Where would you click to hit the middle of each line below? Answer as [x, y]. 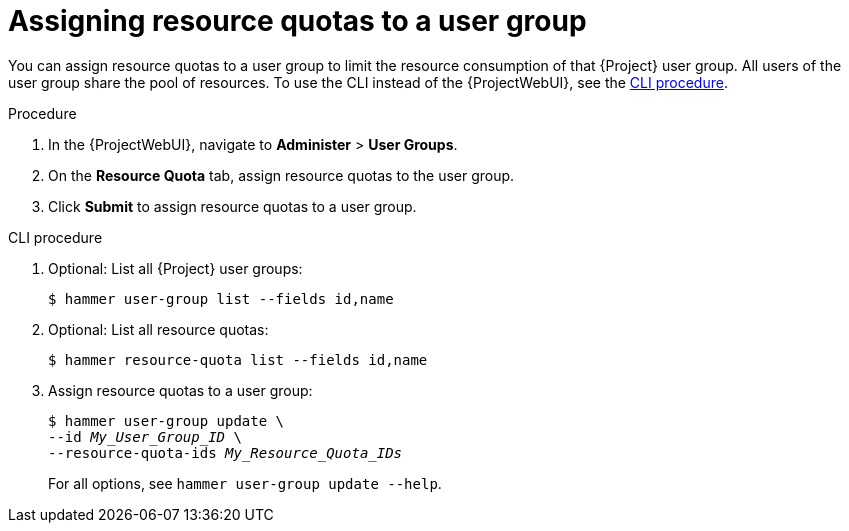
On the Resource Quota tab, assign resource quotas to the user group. [281, 175]
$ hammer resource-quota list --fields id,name [238, 359]
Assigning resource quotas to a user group [297, 21]
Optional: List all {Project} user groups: [175, 268]
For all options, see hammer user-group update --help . [245, 483]
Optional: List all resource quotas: [158, 329]
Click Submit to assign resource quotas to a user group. [232, 206]
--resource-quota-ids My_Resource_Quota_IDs [225, 452]
